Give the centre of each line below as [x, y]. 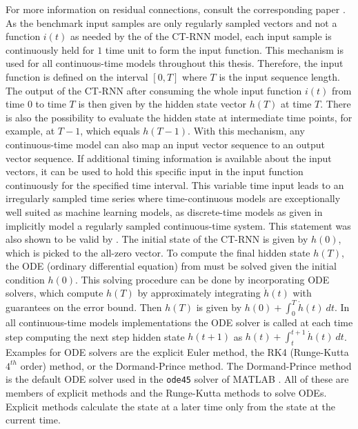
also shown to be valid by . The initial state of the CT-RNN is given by [157, 239]
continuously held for [50, 49]
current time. [33, 420]
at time [296, 104]
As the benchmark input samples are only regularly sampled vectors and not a [171, 22]
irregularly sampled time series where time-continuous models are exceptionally [173, 198]
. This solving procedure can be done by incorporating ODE [202, 279]
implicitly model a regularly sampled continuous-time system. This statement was [178, 225]
